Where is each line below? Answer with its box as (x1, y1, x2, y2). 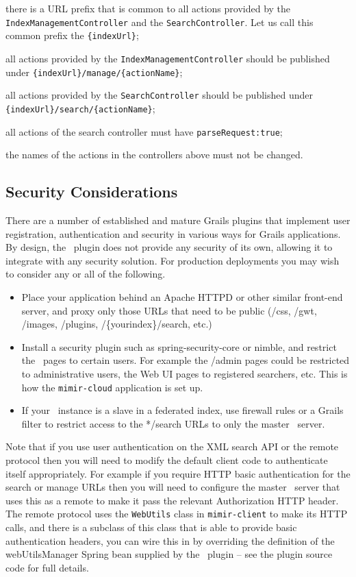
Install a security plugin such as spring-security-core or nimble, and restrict (21, 339, 337, 354)
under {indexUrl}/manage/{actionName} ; (5, 64, 183, 79)
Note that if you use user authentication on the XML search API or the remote (5, 439, 339, 454)
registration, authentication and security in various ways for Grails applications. (5, 226, 341, 241)
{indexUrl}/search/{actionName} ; (5, 101, 155, 115)
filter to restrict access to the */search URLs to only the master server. (21, 416, 325, 430)
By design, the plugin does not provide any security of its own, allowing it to (5, 240, 333, 254)
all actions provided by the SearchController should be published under (5, 88, 313, 102)
